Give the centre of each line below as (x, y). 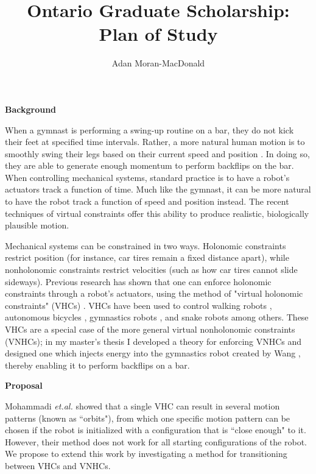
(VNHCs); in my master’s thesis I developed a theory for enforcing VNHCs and (153, 341)
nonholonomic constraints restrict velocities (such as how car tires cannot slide (151, 270)
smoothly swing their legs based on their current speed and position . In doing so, (157, 153)
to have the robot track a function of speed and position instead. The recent (147, 201)
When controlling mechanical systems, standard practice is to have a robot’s (147, 177)
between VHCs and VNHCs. (58, 465)
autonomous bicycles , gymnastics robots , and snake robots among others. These (157, 317)
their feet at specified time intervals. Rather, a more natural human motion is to (155, 142)
